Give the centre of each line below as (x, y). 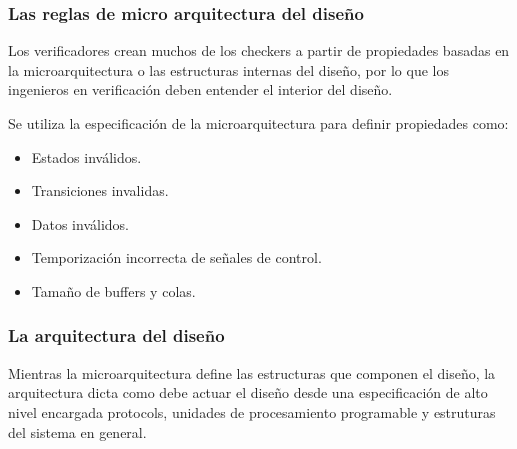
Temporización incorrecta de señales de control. (176, 257)
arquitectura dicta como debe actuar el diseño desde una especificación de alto (248, 392)
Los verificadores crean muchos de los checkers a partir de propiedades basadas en (259, 50)
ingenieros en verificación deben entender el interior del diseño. (200, 89)
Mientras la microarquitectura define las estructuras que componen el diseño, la (252, 372)
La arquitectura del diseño (116, 335)
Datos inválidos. (80, 223)
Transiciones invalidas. (100, 190)
